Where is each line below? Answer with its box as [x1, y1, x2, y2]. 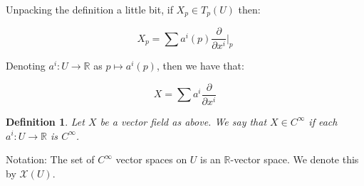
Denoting [6, 58, 46, 73]
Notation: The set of [6, 152, 95, 167]
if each [308, 114, 338, 128]
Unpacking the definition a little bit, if [6, 2, 173, 16]
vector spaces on [115, 152, 187, 167]
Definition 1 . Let [6, 114, 85, 128]
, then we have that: [156, 58, 244, 73]
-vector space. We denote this [230, 152, 359, 167]
